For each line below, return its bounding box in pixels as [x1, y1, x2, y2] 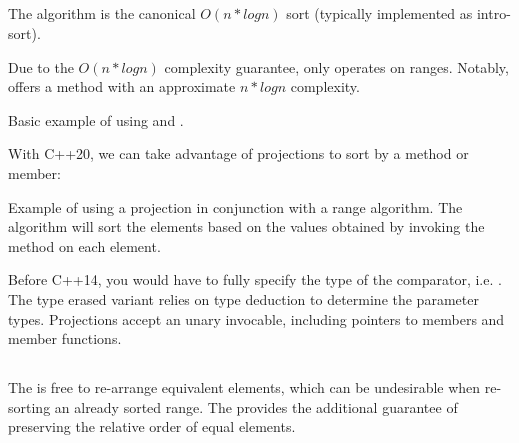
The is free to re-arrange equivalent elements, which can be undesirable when [8, 377, 481, 398]
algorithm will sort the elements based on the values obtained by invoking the [8, 216, 485, 237]
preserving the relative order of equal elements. [8, 416, 296, 437]
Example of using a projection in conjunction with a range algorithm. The [8, 196, 463, 217]
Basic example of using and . [8, 109, 184, 130]
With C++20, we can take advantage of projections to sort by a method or [8, 143, 469, 164]
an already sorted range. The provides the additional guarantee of [54, 396, 458, 417]
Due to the [8, 56, 74, 77]
